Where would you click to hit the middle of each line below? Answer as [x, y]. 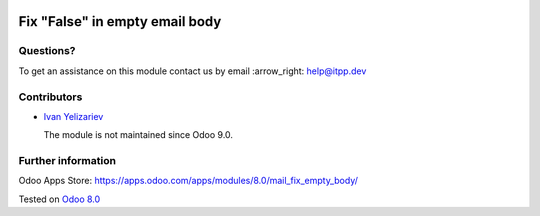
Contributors [50, 97]
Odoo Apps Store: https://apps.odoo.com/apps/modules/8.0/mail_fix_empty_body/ [188, 181]
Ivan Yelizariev [73, 116]
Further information [67, 161]
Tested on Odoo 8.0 [59, 199]
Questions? [47, 51]
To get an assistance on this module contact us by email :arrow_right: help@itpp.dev [192, 71]
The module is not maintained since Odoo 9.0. [138, 135]
